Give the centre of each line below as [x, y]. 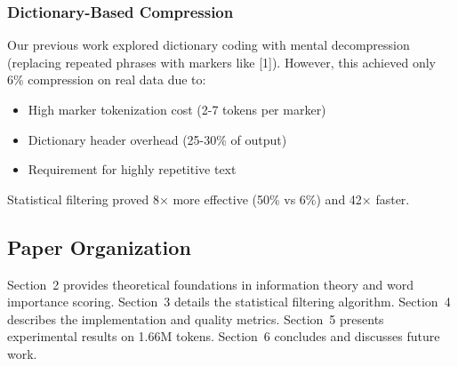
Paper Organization [99, 247]
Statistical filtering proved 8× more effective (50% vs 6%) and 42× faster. [209, 199]
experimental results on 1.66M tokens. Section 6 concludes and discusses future [224, 336]
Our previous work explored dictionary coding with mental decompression [209, 45]
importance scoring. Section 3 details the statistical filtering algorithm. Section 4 [229, 302]
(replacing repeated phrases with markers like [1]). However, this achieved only [221, 62]
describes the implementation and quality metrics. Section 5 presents [196, 318]
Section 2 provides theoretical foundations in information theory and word [210, 284]
